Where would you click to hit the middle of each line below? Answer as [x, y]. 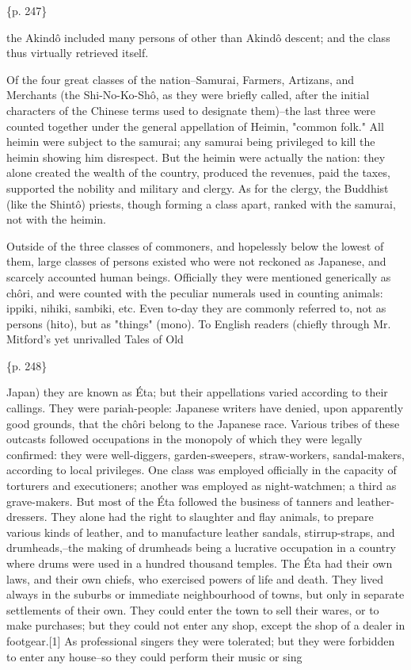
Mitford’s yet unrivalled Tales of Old [95, 339]
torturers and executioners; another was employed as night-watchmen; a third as [202, 486]
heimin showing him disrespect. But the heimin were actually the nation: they [196, 157]
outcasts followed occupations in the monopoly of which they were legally [185, 439]
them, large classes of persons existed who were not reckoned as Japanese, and [196, 261]
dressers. [27, 517]
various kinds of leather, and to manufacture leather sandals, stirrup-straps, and [201, 532]
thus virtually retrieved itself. [78, 53]
